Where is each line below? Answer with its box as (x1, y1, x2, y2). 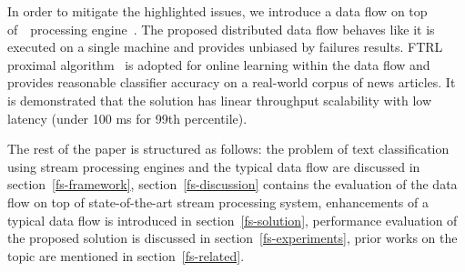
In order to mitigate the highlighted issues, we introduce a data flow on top (7, 2, 428, 20)
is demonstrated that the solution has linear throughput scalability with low (7, 90, 432, 109)
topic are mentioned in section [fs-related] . (7, 246, 245, 265)
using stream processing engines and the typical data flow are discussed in (7, 156, 420, 176)
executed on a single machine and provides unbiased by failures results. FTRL (7, 37, 443, 56)
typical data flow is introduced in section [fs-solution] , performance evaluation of (7, 210, 458, 229)
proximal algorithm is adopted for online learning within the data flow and (7, 55, 430, 74)
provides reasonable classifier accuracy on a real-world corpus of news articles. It (7, 73, 456, 92)
